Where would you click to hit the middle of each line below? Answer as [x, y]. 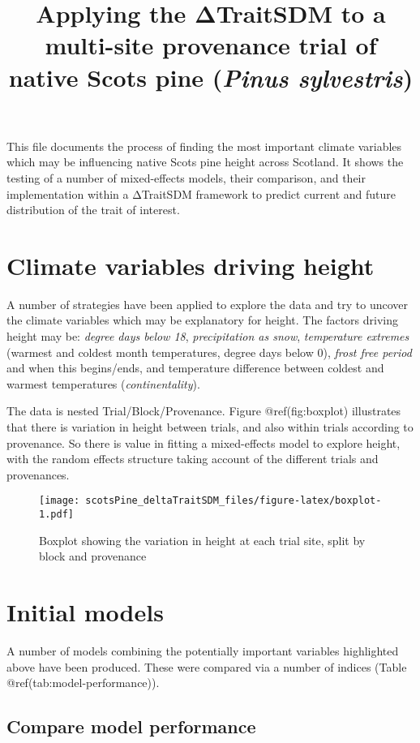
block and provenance [93, 556]
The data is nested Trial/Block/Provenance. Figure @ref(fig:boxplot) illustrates [204, 411]
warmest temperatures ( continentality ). [103, 383]
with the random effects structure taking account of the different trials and [193, 459]
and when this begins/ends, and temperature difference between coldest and [195, 368]
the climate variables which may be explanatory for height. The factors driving [202, 320]
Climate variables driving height [191, 265]
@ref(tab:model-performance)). [83, 683]
